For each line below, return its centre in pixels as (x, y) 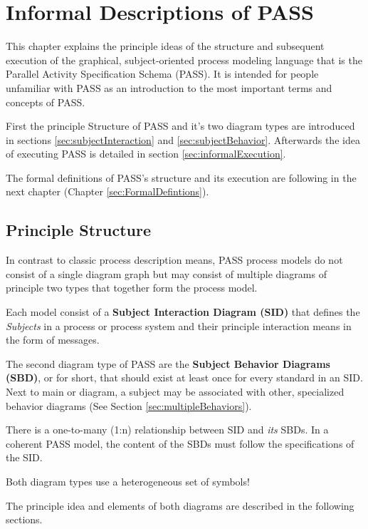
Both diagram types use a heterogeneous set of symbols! (128, 481)
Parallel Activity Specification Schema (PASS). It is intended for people (162, 74)
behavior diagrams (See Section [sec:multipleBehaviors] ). (129, 405)
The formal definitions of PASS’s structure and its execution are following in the (181, 177)
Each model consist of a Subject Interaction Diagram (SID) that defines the (183, 312)
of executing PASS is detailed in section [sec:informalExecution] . (146, 154)
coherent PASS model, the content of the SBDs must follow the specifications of (180, 443)
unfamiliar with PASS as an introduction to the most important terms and (169, 87)
